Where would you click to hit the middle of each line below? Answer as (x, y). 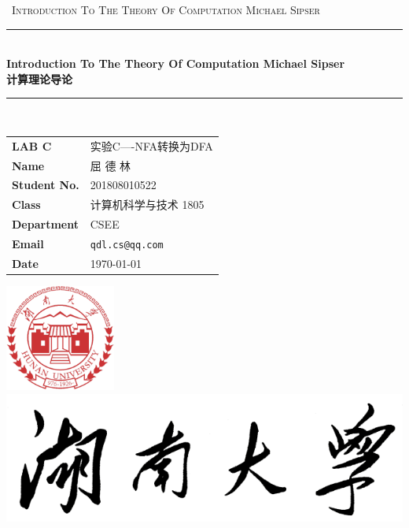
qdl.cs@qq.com (127, 245)
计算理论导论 (39, 78)
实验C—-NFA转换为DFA (151, 145)
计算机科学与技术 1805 (147, 205)
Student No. (46, 185)
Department (45, 224)
